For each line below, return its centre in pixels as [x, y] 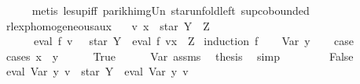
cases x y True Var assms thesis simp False [180, 56]
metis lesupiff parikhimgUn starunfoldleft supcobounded [171, 10]
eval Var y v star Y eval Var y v [97, 71]
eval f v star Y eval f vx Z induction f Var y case [194, 41]
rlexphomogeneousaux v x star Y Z [108, 25]
